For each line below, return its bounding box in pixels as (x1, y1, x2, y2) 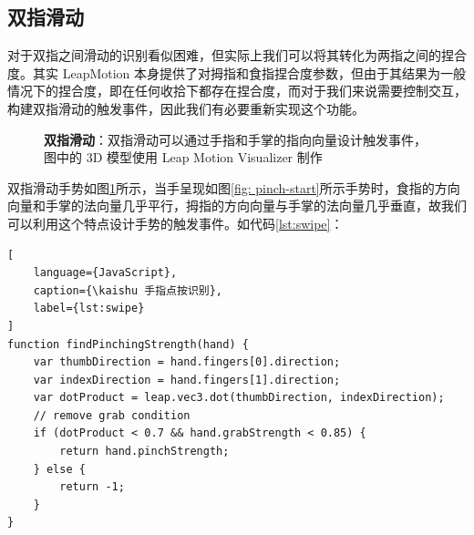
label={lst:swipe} (33, 302, 145, 315)
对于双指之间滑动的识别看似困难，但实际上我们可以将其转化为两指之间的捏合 (7, 46, 467, 65)
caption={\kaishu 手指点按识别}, (33, 283, 223, 297)
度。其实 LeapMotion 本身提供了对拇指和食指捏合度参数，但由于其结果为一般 (7, 63, 467, 82)
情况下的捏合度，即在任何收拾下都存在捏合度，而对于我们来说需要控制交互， (7, 81, 467, 100)
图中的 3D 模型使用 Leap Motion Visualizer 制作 (44, 148, 323, 167)
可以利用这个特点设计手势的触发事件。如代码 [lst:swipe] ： (7, 213, 344, 232)
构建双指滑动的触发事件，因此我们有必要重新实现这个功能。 (7, 98, 365, 118)
